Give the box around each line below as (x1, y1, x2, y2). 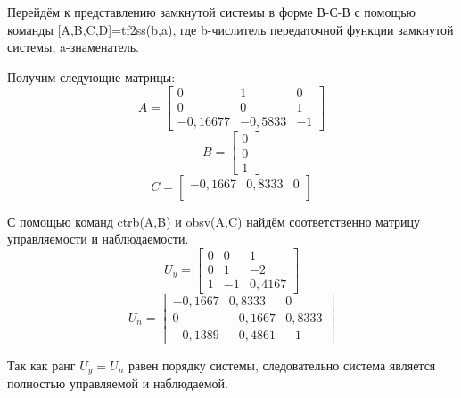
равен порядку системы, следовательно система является (128, 355, 436, 374)
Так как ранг (7, 355, 76, 374)
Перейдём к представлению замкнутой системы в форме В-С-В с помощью (7, 3, 416, 21)
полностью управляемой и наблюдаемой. (7, 374, 228, 393)
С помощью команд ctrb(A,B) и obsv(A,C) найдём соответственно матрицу (7, 211, 420, 230)
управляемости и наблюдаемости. (7, 229, 189, 248)
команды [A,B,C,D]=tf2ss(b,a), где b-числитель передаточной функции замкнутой (7, 20, 454, 38)
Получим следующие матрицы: (7, 67, 176, 86)
